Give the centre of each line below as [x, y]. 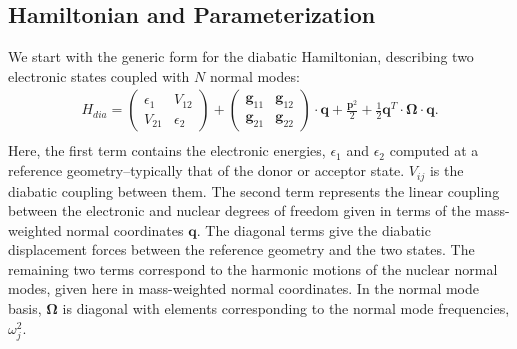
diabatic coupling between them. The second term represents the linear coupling [254, 190]
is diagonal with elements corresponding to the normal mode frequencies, [286, 308]
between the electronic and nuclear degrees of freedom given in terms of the [239, 210]
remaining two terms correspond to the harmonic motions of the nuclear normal [253, 268]
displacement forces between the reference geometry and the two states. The [241, 249]
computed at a [434, 150]
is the [446, 170]
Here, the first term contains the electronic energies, [167, 150]
